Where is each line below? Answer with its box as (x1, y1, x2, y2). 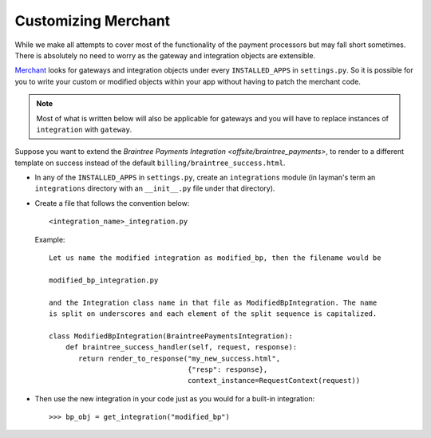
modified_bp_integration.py (49, 275, 159, 285)
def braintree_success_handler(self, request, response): (65, 343, 298, 352)
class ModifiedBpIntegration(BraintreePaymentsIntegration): (49, 331, 293, 341)
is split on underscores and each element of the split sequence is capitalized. (49, 309, 378, 318)
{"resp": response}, (188, 365, 268, 374)
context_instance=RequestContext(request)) (188, 376, 361, 385)
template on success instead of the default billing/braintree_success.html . (14, 158, 286, 168)
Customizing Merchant (14, 12, 171, 30)
